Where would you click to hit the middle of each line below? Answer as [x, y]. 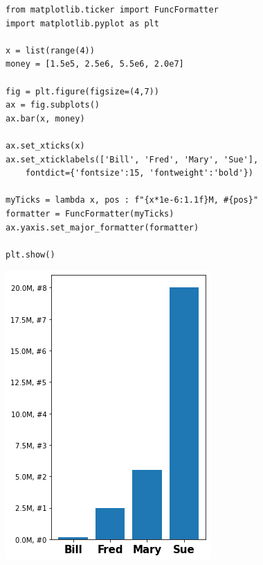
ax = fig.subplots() [53, 105]
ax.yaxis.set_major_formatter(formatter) [102, 227]
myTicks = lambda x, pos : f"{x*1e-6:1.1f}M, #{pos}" [132, 200]
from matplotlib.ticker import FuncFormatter [112, 10]
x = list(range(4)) [50, 50]
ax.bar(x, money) [45, 118]
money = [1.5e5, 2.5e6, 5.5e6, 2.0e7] [95, 64]
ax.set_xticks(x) [45, 145]
